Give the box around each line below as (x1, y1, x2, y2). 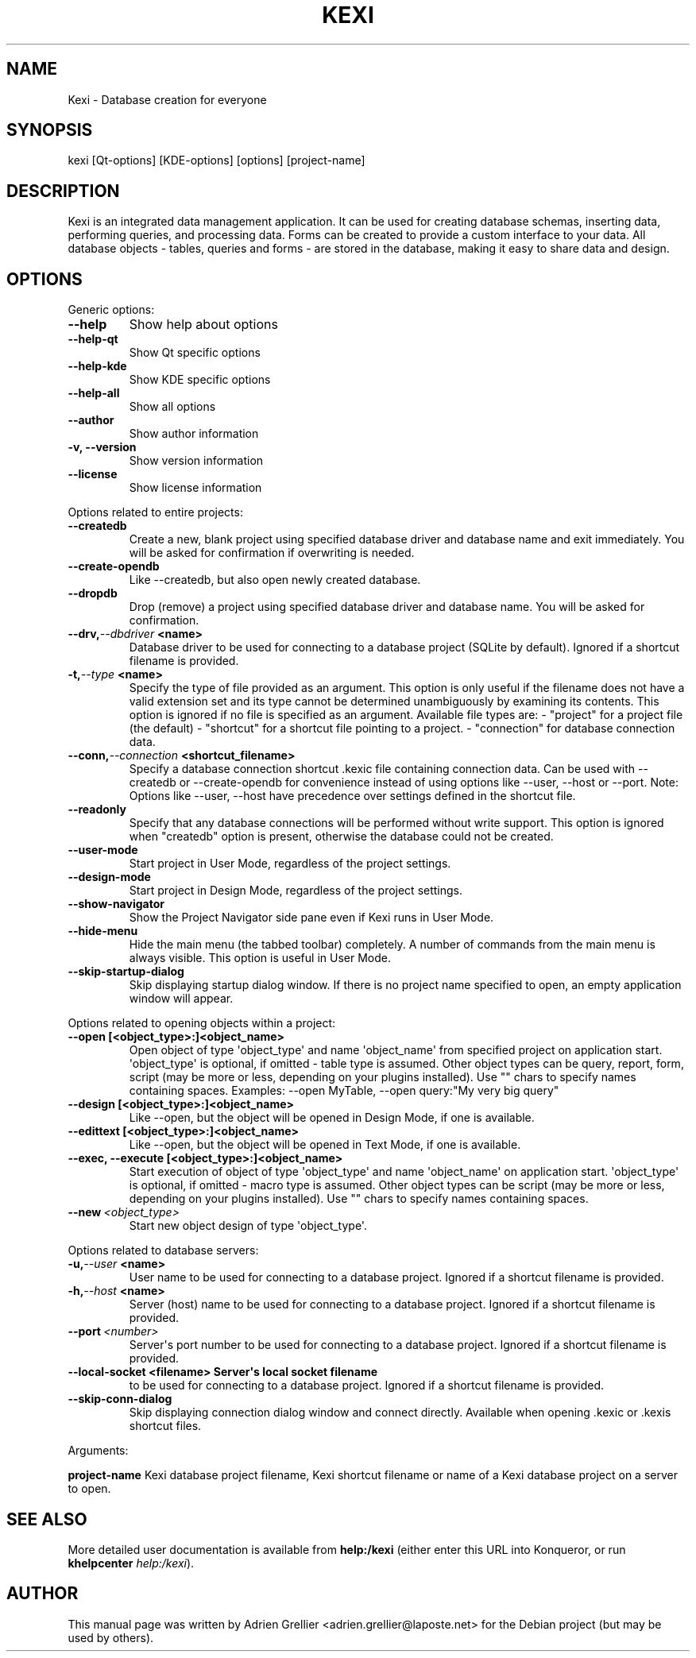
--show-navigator (68, 897, 164, 911)
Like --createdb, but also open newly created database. (129, 573, 421, 587)
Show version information (129, 454, 264, 468)
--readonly (68, 802, 126, 817)
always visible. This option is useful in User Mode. (129, 951, 391, 965)
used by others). (68, 1630, 154, 1644)
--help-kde (68, 359, 127, 373)
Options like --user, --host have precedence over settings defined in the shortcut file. (129, 789, 576, 803)
